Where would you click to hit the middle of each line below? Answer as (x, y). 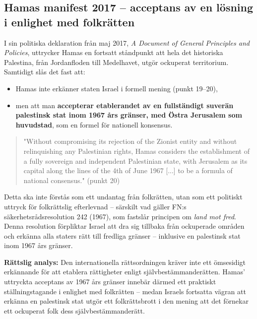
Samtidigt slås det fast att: (45, 72)
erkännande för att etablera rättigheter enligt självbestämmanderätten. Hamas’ (125, 272)
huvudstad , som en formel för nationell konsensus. (94, 124)
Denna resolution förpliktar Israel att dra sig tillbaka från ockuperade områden (124, 226)
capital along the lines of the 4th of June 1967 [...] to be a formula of (128, 170)
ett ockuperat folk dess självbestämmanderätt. (74, 310)
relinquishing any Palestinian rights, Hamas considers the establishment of (136, 151)
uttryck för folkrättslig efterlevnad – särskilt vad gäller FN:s (95, 206)
